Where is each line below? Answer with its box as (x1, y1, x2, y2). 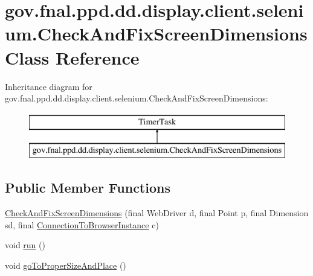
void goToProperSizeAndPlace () (5, 258, 126, 271)
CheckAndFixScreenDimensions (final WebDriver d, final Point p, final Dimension (5, 207, 309, 219)
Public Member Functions (5, 178, 170, 197)
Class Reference (5, 45, 140, 69)
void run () (5, 239, 45, 251)
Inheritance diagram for (5, 80, 92, 92)
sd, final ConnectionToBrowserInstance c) (5, 218, 159, 231)
